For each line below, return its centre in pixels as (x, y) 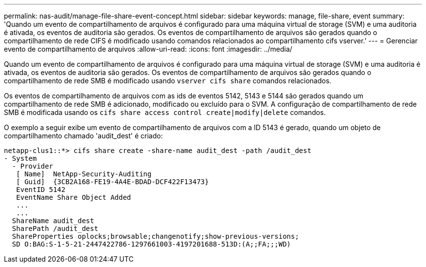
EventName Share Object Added (74, 197)
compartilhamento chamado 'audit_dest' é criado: (83, 136)
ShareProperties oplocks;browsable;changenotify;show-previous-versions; (155, 236)
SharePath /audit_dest (55, 229)
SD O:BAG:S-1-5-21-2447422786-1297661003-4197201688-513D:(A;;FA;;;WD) (151, 244)
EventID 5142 (41, 190)
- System (20, 158)
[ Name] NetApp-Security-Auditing (84, 174)
